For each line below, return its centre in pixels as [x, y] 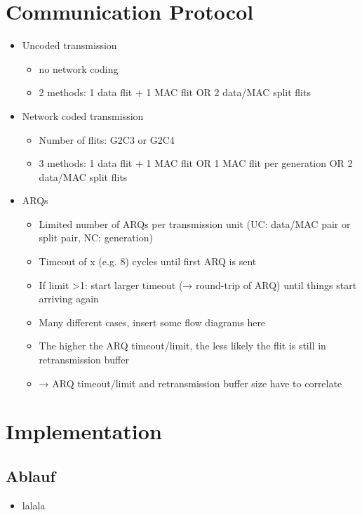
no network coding [79, 68]
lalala [34, 505]
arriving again [69, 299]
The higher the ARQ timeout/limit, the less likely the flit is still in [182, 346]
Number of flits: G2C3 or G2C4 [107, 139]
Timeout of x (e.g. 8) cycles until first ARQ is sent [148, 261]
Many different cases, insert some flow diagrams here [152, 322]
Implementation [84, 431]
